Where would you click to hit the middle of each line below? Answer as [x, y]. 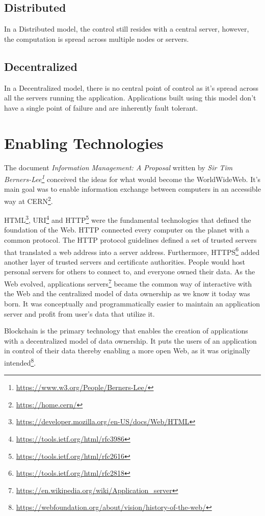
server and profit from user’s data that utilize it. [79, 313]
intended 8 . [20, 362]
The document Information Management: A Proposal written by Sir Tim [118, 167]
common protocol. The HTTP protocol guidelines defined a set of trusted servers [130, 240]
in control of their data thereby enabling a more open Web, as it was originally [127, 351]
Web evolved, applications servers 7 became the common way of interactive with [128, 283]
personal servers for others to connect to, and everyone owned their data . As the [130, 272]
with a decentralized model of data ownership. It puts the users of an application [130, 340]
